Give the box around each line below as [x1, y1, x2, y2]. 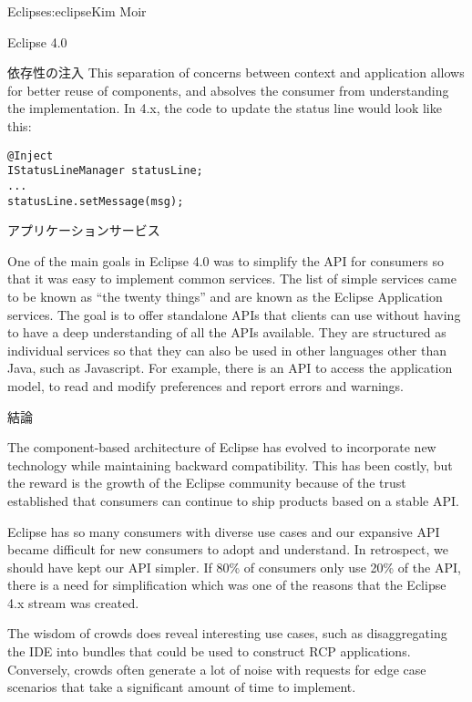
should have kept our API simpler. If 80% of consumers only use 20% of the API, [7, 557, 461, 576]
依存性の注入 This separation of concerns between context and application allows [7, 63, 465, 82]
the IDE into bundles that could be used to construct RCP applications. [7, 642, 411, 661]
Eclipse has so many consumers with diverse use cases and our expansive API [7, 521, 440, 541]
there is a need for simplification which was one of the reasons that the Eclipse [7, 575, 446, 594]
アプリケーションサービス [7, 221, 160, 240]
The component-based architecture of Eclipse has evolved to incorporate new [7, 438, 436, 457]
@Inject [7, 149, 54, 162]
